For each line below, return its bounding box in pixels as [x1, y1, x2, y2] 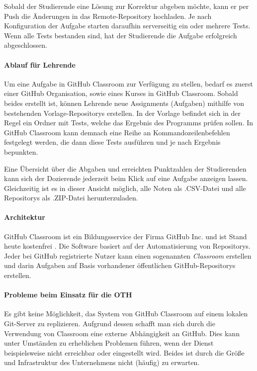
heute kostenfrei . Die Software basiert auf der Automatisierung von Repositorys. [4, 241, 251, 251]
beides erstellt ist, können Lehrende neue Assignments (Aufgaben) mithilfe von [4, 97, 244, 108]
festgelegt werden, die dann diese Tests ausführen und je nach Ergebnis [4, 137, 221, 147]
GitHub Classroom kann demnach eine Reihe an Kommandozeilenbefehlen [4, 127, 230, 137]
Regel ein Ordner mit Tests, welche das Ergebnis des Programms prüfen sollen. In [4, 117, 254, 128]
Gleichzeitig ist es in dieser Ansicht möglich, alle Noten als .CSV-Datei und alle [4, 183, 246, 193]
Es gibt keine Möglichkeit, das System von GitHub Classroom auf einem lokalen [4, 308, 248, 319]
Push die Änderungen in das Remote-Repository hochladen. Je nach [4, 10, 212, 21]
